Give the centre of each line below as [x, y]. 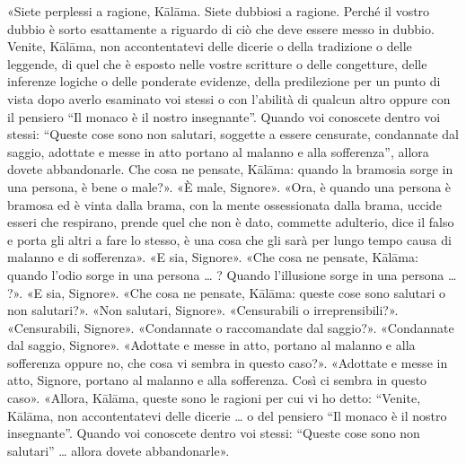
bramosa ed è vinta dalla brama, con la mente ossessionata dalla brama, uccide [224, 204]
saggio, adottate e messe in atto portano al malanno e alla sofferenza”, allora [218, 151]
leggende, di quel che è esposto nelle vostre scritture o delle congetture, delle [217, 63]
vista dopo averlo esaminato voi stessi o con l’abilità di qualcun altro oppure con [229, 98]
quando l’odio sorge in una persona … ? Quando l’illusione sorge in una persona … [232, 274]
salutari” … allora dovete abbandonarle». [119, 450]
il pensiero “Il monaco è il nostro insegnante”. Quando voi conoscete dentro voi [224, 116]
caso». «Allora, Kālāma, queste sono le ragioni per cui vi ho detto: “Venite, [214, 398]
